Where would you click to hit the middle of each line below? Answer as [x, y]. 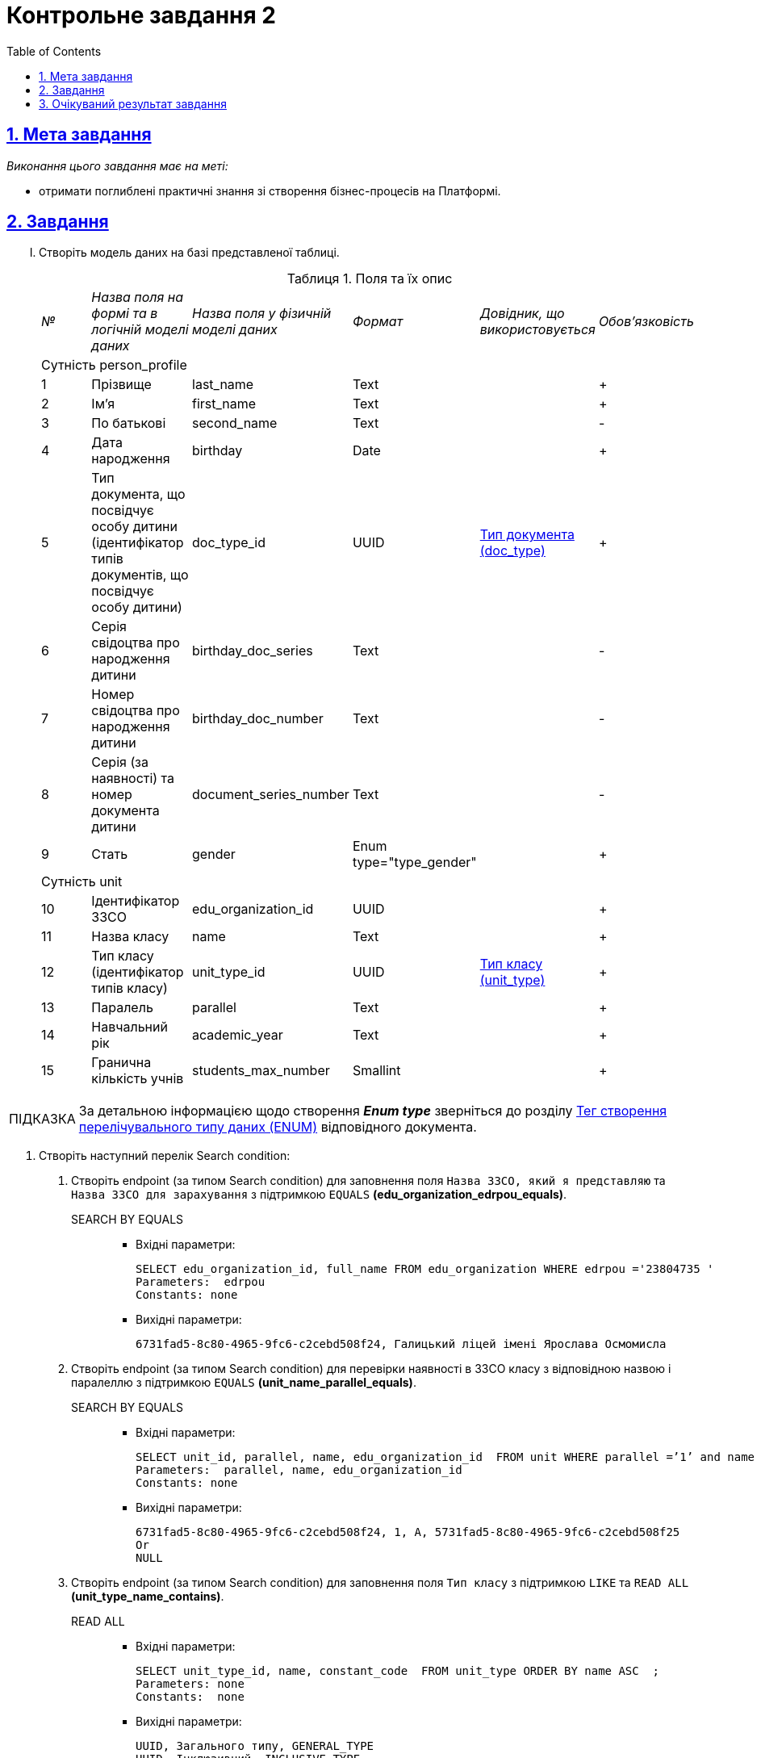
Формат [378, 322]
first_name [224, 404]
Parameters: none [190, 1684]
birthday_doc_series [253, 651]
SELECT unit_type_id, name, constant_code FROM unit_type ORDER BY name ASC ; [398, 1671]
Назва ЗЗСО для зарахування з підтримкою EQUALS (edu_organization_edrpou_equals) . [319, 1195]
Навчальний [130, 1027]
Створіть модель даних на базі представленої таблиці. [189, 253]
